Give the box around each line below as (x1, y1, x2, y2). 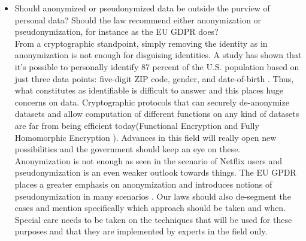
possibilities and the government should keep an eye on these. (14, 143, 241, 155)
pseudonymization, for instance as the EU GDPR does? (14, 25, 219, 38)
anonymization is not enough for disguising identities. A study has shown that (14, 49, 302, 61)
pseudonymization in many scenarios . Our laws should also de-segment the (14, 189, 291, 202)
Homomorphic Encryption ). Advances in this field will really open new (14, 131, 277, 143)
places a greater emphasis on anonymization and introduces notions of (14, 177, 272, 190)
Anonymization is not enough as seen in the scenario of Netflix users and (14, 154, 282, 167)
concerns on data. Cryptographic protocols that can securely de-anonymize (14, 95, 289, 108)
